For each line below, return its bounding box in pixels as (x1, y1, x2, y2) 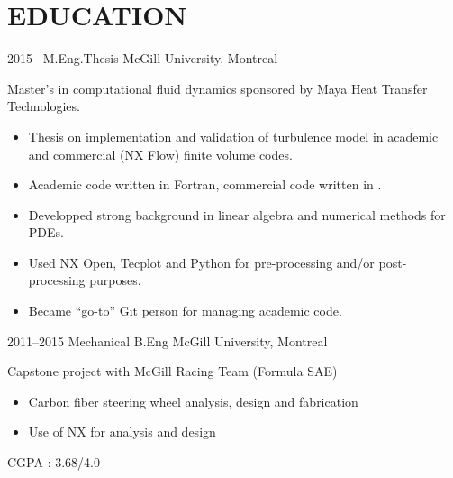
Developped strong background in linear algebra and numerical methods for (28, 205, 446, 224)
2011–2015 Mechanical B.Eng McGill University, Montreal (7, 331, 328, 350)
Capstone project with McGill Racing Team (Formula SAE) (7, 362, 338, 381)
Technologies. (7, 97, 80, 115)
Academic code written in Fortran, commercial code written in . (28, 175, 382, 194)
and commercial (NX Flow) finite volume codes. (28, 144, 293, 163)
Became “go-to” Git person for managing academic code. (28, 301, 342, 320)
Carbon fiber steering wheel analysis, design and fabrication (28, 391, 358, 410)
